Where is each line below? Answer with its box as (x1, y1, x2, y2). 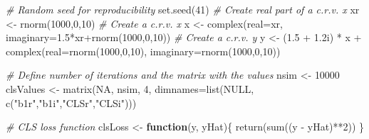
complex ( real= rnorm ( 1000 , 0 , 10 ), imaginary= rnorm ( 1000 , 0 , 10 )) (6, 43, 281, 58)
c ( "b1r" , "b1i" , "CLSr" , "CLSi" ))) (6, 95, 137, 110)
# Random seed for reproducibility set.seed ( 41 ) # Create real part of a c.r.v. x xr (6, 2, 360, 16)
